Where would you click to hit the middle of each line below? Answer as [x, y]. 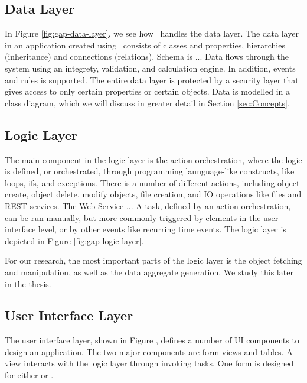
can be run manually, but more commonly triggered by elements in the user [142, 217]
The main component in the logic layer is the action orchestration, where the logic [153, 159]
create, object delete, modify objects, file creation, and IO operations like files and [153, 194]
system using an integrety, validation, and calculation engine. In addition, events [150, 68]
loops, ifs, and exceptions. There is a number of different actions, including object [152, 182]
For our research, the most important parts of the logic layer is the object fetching [153, 260]
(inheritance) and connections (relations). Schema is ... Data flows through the [147, 56]
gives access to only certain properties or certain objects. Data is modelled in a [148, 91]
